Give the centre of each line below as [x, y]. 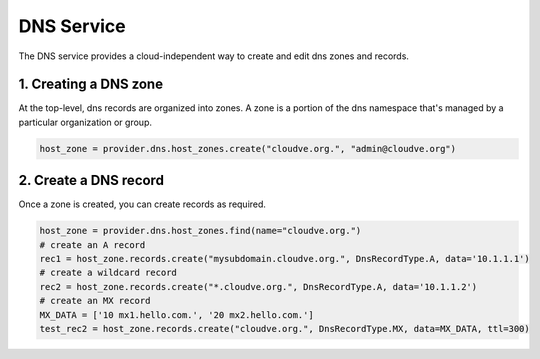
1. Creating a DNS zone [91, 84]
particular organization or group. [85, 122]
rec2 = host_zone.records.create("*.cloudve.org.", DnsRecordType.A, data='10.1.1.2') [258, 286]
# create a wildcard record [108, 273]
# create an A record [92, 244]
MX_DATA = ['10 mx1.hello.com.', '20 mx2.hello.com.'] [176, 314]
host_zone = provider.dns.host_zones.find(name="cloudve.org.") [200, 231]
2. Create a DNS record [91, 180]
